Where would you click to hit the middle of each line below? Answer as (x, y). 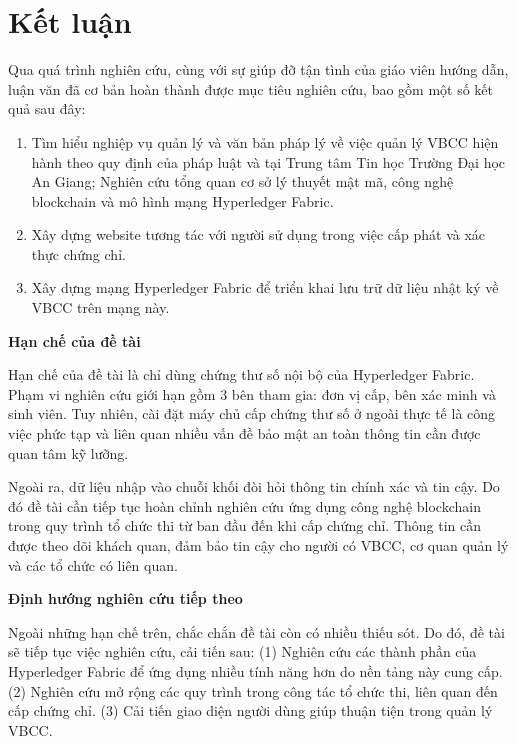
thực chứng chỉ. (78, 253)
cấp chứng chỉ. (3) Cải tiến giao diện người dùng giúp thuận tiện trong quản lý (250, 710)
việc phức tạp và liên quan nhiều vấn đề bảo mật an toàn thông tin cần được (244, 433)
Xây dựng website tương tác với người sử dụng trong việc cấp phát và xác (258, 234)
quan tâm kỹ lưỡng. (68, 452)
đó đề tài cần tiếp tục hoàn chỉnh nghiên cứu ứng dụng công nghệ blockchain (244, 505)
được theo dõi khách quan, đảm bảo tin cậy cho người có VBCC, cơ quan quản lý (258, 545)
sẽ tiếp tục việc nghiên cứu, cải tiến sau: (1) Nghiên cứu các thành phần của (242, 651)
